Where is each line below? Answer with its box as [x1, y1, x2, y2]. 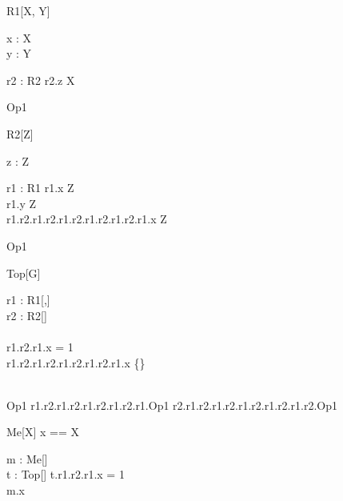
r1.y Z [6, 194, 36, 211]
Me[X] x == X [6, 423, 80, 440]
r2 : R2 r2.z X [6, 71, 75, 88]
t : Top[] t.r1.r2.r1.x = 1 [6, 466, 125, 483]
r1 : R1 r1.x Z [6, 179, 74, 196]
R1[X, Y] [6, 2, 50, 18]
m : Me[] [6, 450, 48, 467]
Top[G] [6, 264, 41, 281]
